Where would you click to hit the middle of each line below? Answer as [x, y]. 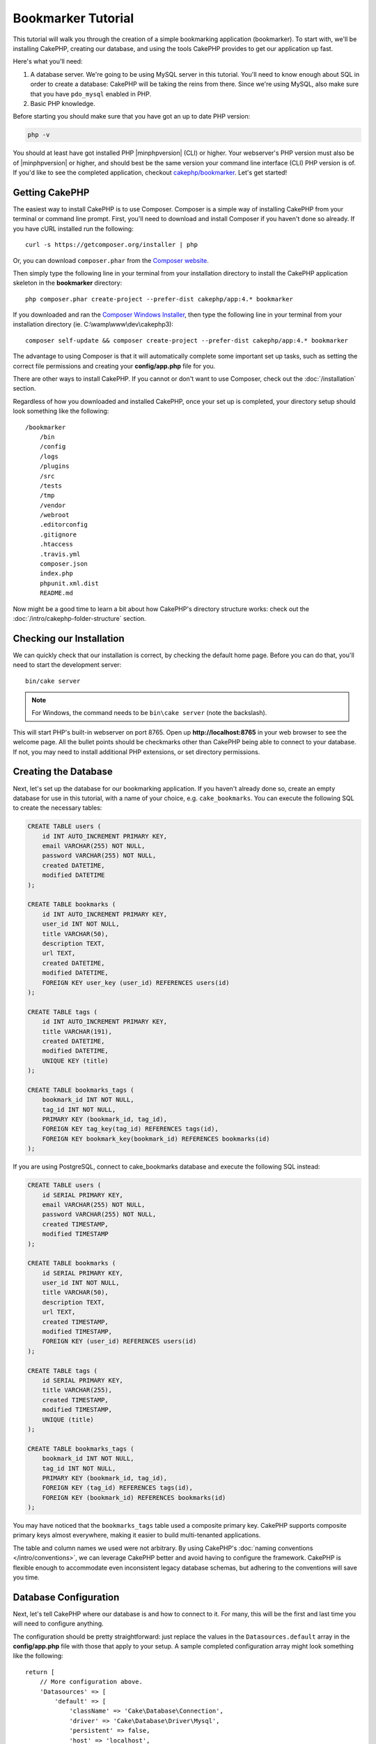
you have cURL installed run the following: [73, 228]
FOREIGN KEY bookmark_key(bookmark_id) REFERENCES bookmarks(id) [156, 1138]
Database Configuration [66, 1597]
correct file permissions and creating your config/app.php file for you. [114, 366]
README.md [56, 593]
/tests [51, 486]
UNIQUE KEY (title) [76, 1061]
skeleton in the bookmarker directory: [68, 283]
